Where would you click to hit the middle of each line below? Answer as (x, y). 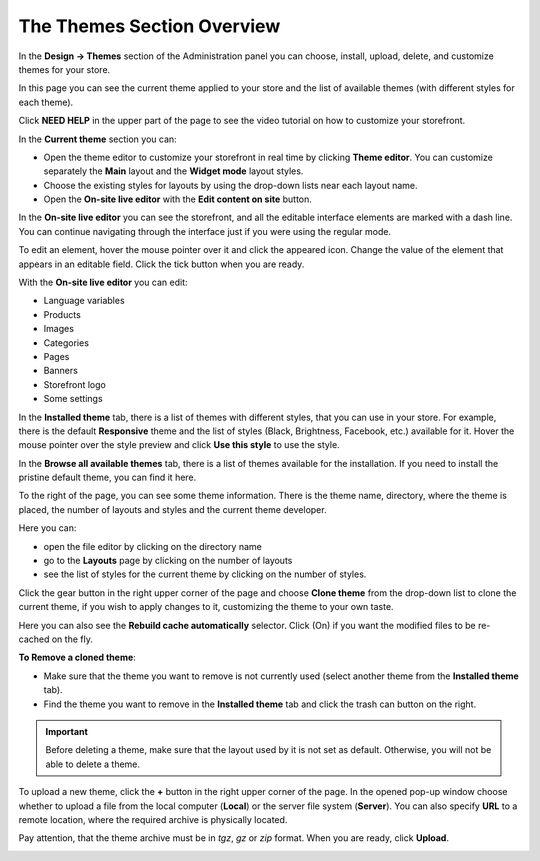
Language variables (84, 301)
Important (67, 731)
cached (34, 639)
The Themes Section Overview (149, 26)
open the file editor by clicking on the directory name (152, 546)
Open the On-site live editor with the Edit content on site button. (177, 199)
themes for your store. (64, 69)
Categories (66, 342)
